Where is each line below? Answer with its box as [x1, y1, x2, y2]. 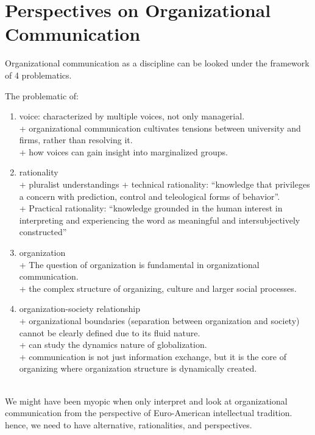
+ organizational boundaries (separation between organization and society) [19, 314, 300, 327]
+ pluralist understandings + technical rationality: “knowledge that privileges [19, 178, 310, 191]
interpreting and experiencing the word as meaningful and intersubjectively [19, 213, 300, 226]
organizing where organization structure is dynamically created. [19, 362, 257, 375]
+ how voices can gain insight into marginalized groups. [19, 145, 228, 158]
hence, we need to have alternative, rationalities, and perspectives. [5, 418, 252, 431]
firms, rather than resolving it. [19, 133, 133, 146]
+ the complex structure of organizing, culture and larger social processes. [19, 281, 297, 294]
